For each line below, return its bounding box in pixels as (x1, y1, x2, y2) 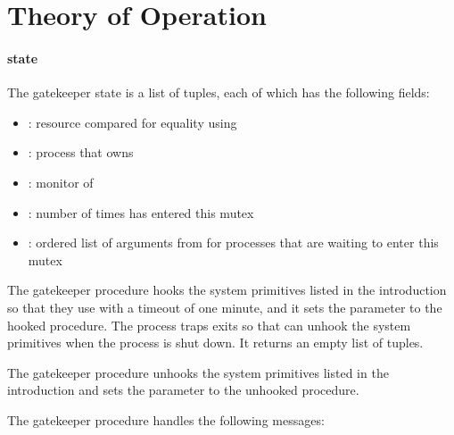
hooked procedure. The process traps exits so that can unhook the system (7, 315, 411, 334)
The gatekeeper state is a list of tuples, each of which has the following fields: (7, 83, 430, 102)
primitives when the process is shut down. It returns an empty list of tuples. (7, 333, 424, 352)
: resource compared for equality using (28, 113, 237, 131)
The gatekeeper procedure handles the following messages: (7, 410, 325, 429)
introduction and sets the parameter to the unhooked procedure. (7, 381, 359, 399)
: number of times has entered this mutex (28, 203, 254, 222)
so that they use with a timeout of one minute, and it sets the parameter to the (7, 297, 442, 316)
